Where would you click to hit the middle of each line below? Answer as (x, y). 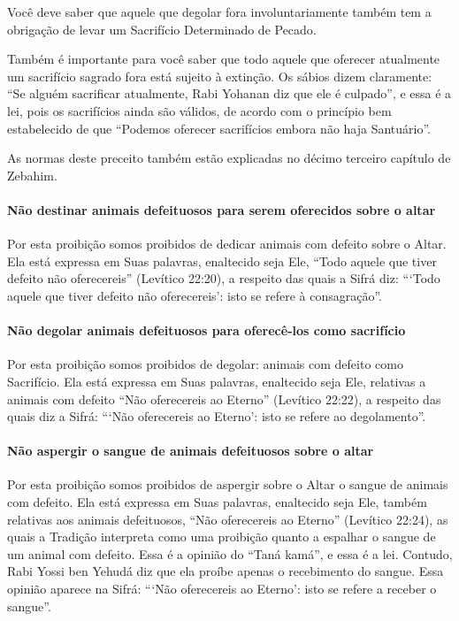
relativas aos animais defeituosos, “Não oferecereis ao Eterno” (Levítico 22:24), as (228, 519)
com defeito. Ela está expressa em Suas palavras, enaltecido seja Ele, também (217, 502)
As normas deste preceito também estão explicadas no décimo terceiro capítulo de (229, 158)
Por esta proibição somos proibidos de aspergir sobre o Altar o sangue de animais (228, 484)
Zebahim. (32, 175)
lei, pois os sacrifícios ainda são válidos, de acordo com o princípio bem (199, 110)
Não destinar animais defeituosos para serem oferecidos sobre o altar (222, 209)
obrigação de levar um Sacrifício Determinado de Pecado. (162, 29)
